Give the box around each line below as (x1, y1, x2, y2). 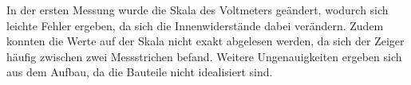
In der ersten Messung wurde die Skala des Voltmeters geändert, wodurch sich (6, 2, 389, 17)
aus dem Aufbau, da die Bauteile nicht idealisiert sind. (6, 64, 273, 80)
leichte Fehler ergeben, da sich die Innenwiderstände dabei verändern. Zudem (6, 17, 384, 33)
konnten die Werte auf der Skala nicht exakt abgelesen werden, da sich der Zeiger (6, 33, 405, 49)
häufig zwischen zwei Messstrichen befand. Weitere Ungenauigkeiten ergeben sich (6, 48, 402, 64)
